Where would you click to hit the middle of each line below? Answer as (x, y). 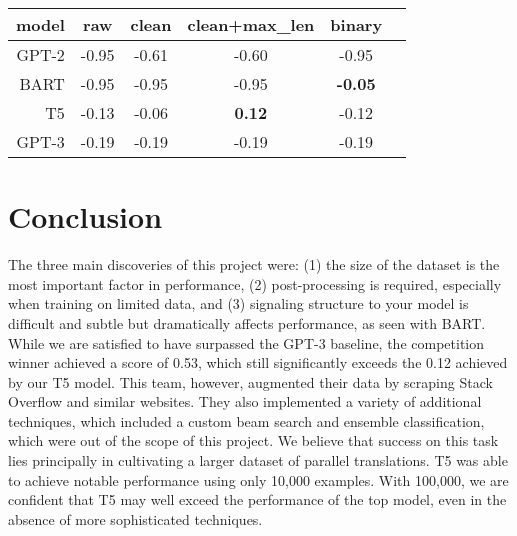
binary (356, 24)
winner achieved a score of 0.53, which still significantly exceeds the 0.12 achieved (258, 362)
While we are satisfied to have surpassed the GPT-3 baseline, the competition (246, 342)
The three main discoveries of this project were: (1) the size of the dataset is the (254, 264)
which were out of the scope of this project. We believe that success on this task (253, 440)
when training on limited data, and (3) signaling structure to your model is (238, 303)
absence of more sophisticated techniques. (135, 518)
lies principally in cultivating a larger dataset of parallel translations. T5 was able (258, 460)
